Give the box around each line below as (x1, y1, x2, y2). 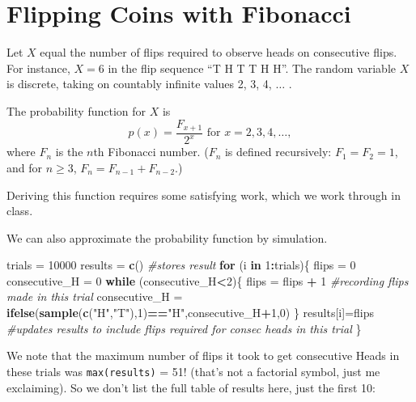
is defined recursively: (224, 143, 332, 160)
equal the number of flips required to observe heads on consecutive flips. (40, 44, 397, 61)
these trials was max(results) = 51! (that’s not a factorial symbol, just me (6, 362, 380, 379)
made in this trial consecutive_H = (6, 288, 183, 305)
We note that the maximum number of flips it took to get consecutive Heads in (6, 347, 400, 364)
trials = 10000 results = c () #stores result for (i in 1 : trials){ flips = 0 (6, 256, 356, 273)
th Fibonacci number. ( (93, 143, 209, 160)
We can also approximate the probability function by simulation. (6, 229, 328, 246)
